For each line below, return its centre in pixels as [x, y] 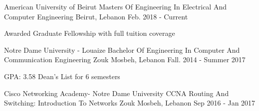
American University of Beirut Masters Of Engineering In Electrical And [115, 6]
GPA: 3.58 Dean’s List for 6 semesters [62, 76]
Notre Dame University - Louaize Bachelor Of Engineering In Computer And [122, 50]
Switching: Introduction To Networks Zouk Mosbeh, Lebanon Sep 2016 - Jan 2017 [130, 103]
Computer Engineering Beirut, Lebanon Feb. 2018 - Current [96, 16]
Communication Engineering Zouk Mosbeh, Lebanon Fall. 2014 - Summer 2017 [125, 59]
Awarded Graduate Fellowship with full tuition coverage [90, 33]
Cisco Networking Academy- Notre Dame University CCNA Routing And [117, 93]
